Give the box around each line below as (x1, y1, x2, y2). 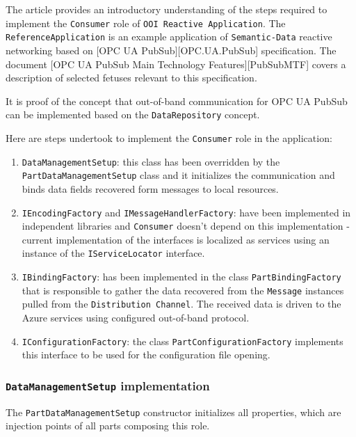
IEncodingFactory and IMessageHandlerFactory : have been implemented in (22, 205, 351, 219)
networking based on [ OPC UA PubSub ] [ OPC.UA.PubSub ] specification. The (6, 42, 337, 57)
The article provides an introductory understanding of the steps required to (6, 2, 327, 16)
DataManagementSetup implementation (6, 376, 210, 394)
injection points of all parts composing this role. (6, 418, 210, 433)
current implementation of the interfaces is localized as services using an (22, 232, 330, 246)
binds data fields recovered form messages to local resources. (22, 181, 279, 196)
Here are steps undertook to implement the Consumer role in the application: (6, 130, 332, 145)
